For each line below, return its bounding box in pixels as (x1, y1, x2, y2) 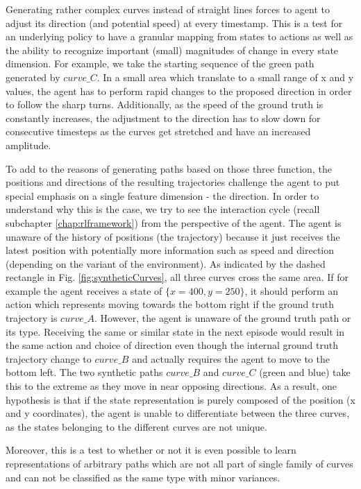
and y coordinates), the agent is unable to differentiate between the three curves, (6, 406, 350, 420)
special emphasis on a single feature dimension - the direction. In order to (6, 188, 319, 203)
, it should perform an (244, 283, 339, 298)
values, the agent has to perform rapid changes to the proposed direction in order (6, 83, 352, 98)
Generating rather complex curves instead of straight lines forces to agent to (6, 2, 330, 16)
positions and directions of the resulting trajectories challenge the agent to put (6, 175, 340, 189)
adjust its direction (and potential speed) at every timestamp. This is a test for (6, 15, 343, 30)
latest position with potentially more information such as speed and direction (6, 243, 335, 257)
